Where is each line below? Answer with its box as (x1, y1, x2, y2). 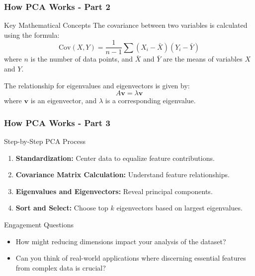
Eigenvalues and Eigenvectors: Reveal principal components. (15, 186, 213, 196)
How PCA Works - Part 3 (4, 116, 110, 129)
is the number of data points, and (30, 54, 133, 64)
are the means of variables (163, 54, 243, 64)
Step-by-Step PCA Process (4, 136, 85, 146)
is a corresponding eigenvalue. (105, 95, 196, 106)
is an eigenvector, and (30, 95, 97, 106)
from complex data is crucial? (15, 262, 106, 273)
